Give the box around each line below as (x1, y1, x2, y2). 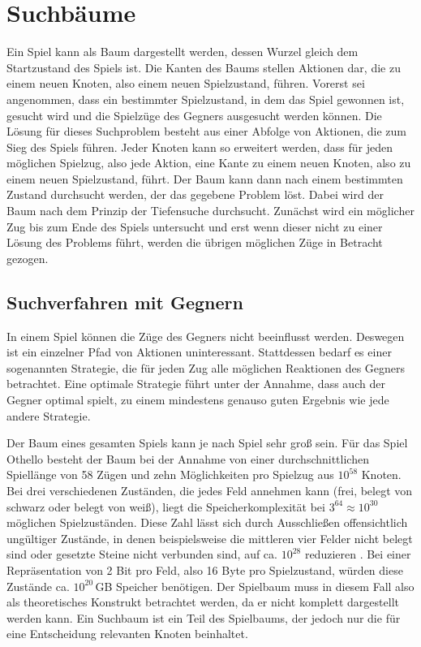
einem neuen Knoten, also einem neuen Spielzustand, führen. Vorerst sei (6, 75, 365, 92)
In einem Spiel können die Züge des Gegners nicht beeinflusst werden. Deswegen (6, 327, 405, 344)
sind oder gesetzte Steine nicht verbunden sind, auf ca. (6, 546, 277, 563)
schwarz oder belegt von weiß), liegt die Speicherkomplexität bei (6, 498, 325, 515)
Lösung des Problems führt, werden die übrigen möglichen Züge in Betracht (6, 234, 383, 251)
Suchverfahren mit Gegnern (6, 289, 243, 314)
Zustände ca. (6, 577, 70, 594)
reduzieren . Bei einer (304, 546, 411, 563)
